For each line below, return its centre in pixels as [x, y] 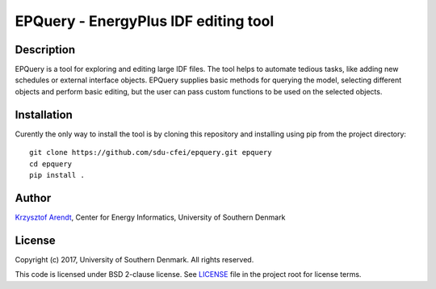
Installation [44, 114]
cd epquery [51, 164]
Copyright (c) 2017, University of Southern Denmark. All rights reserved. [134, 259]
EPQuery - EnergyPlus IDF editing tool [145, 21]
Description [45, 50]
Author [33, 198]
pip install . [57, 175]
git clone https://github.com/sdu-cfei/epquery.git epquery [151, 153]
